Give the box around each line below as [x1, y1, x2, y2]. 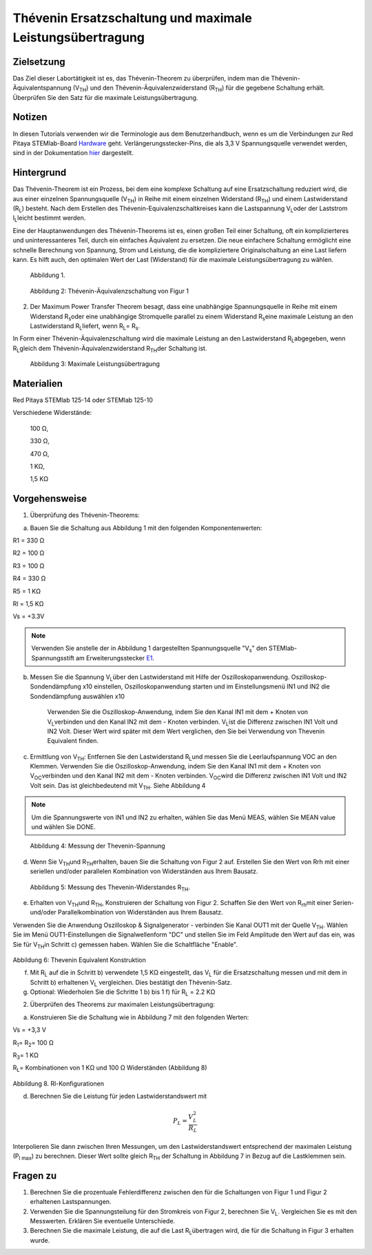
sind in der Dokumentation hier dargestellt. [12, 149, 134, 157]
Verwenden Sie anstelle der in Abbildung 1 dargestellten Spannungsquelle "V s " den [31, 644, 268, 654]
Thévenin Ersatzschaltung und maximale [12, 10, 253, 25]
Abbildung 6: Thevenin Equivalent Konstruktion [12, 955, 146, 964]
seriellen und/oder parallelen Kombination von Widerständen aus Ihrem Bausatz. [30, 867, 258, 875]
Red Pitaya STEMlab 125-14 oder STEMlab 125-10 [12, 396, 153, 404]
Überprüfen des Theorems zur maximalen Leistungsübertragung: [30, 1000, 215, 1009]
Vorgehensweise [12, 493, 87, 504]
